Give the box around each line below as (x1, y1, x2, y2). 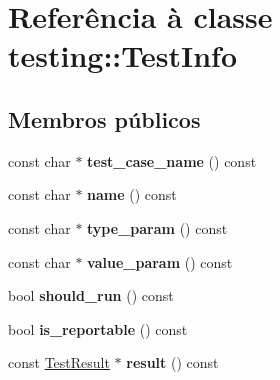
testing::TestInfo (8, 35, 238, 76)
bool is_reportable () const (8, 318, 188, 339)
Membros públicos (8, 103, 201, 134)
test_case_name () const (87, 150, 257, 171)
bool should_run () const (8, 285, 174, 306)
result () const (126, 352, 219, 373)
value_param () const (87, 251, 233, 272)
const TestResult (8, 352, 110, 373)
